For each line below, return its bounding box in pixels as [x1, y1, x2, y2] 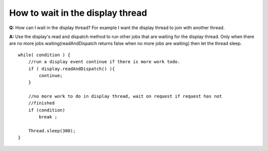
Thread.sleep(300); [28, 128, 76, 134]
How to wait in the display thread [9, 7, 147, 18]
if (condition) [28, 107, 66, 113]
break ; [39, 114, 58, 120]
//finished [28, 100, 55, 106]
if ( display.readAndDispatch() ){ [28, 66, 115, 72]
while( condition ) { [18, 52, 70, 58]
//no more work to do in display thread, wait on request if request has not [28, 94, 222, 99]
